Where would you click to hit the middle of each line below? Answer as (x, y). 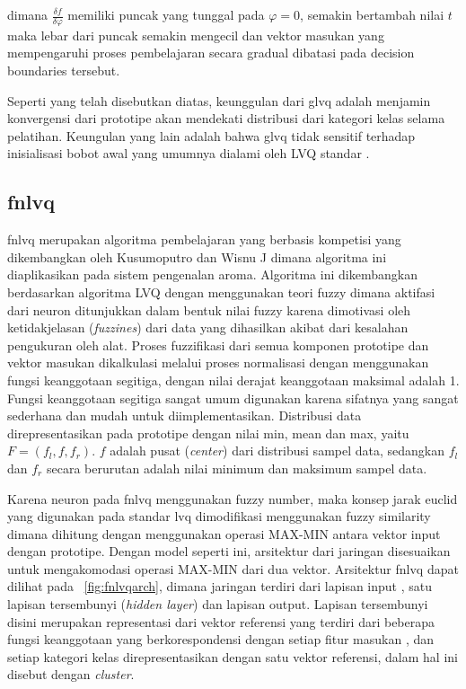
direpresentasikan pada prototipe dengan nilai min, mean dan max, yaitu (208, 433)
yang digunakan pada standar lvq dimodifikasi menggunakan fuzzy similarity (219, 516)
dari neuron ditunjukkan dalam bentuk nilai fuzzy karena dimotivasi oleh (209, 309)
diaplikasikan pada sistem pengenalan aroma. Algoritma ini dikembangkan (212, 274)
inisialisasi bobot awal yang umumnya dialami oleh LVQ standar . (189, 153)
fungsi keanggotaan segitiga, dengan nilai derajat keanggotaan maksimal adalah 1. (233, 380)
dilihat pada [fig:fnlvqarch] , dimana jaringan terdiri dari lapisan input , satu (220, 586)
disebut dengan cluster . (71, 674)
